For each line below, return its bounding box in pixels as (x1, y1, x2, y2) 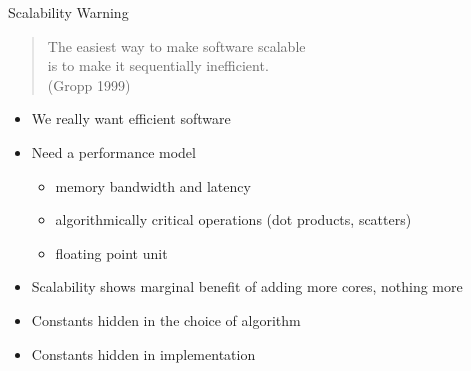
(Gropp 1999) (47, 74, 131, 95)
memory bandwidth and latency (55, 175, 251, 196)
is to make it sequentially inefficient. (47, 55, 269, 76)
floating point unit (55, 242, 168, 263)
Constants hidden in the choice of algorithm (31, 309, 301, 330)
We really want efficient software (31, 108, 231, 129)
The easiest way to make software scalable (47, 35, 306, 56)
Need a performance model (31, 141, 196, 162)
